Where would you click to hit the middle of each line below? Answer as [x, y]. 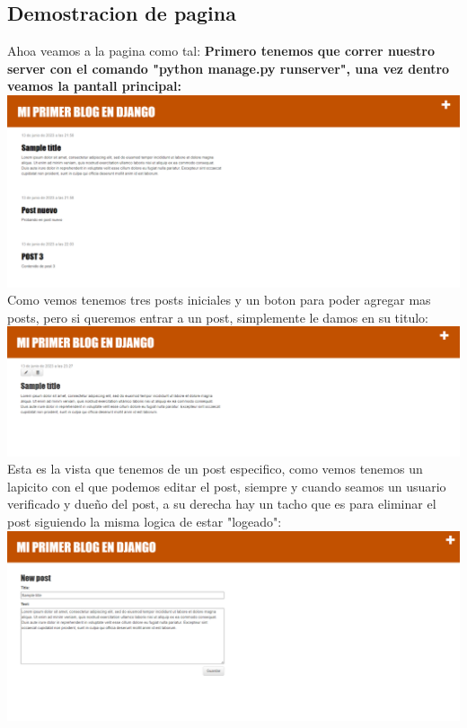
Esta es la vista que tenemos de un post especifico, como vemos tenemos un [215, 469]
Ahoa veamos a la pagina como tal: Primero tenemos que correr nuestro [221, 51]
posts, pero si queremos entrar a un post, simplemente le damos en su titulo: [218, 317]
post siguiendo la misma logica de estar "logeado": [145, 521]
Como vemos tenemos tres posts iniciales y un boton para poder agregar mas [219, 300]
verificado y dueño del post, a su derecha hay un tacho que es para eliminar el [222, 504]
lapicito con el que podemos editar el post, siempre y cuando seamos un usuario [227, 486]
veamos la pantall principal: [95, 86]
